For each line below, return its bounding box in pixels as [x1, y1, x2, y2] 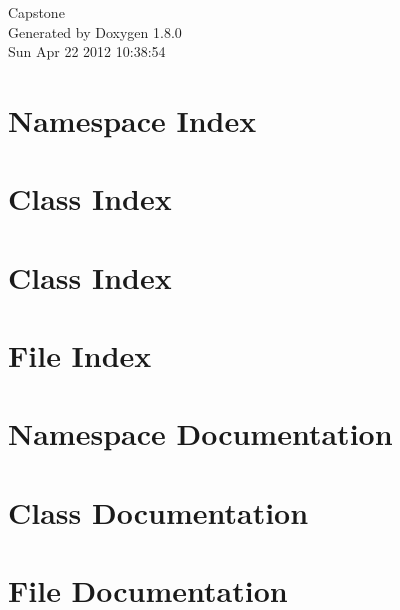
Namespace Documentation [8, 413, 393, 454]
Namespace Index [8, 99, 257, 140]
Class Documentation [8, 491, 309, 532]
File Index [8, 335, 152, 376]
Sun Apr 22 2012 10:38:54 [8, 41, 166, 62]
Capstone [8, 2, 65, 22]
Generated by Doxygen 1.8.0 [8, 21, 182, 42]
